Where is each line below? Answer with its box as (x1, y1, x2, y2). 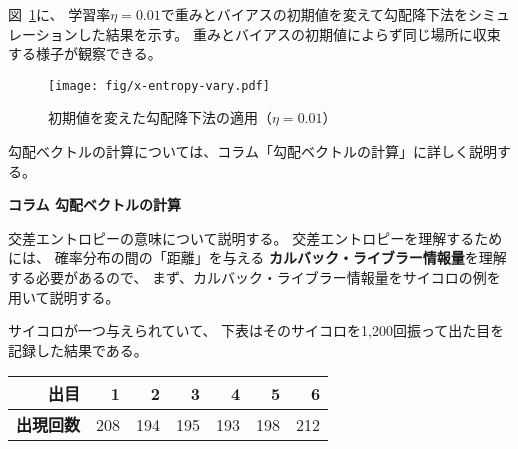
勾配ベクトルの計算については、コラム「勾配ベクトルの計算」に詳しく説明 (8, 141, 497, 162)
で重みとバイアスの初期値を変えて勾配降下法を (160, 4, 469, 24)
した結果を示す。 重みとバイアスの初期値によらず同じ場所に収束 (77, 23, 501, 44)
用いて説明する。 (8, 286, 120, 307)
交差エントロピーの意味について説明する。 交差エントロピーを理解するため (8, 227, 503, 248)
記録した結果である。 (8, 339, 148, 360)
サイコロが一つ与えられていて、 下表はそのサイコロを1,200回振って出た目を (8, 320, 505, 341)
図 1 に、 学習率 (8, 4, 111, 24)
